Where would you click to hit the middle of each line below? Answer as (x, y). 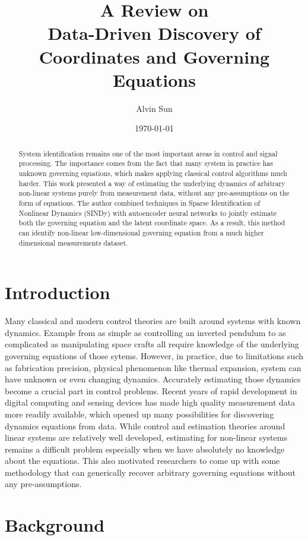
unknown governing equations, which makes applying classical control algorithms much (153, 173)
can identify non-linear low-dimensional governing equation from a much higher (141, 232)
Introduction (58, 292)
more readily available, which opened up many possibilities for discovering (139, 414)
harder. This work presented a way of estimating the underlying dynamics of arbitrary (152, 183)
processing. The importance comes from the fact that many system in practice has (146, 163)
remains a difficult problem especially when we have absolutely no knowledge (145, 449)
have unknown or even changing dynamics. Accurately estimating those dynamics (153, 379)
